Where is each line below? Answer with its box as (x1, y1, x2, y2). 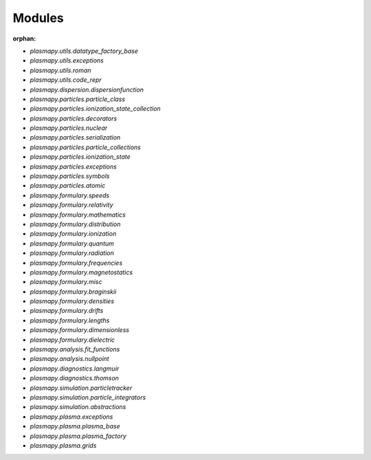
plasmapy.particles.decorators (30, 114, 117, 122)
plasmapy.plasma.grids (30, 441, 97, 450)
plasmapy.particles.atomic (30, 182, 106, 190)
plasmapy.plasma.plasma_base (30, 422, 120, 430)
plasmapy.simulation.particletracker (30, 384, 133, 392)
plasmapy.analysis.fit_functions (30, 345, 120, 353)
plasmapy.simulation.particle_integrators (30, 393, 146, 402)
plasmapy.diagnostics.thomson (30, 374, 120, 382)
